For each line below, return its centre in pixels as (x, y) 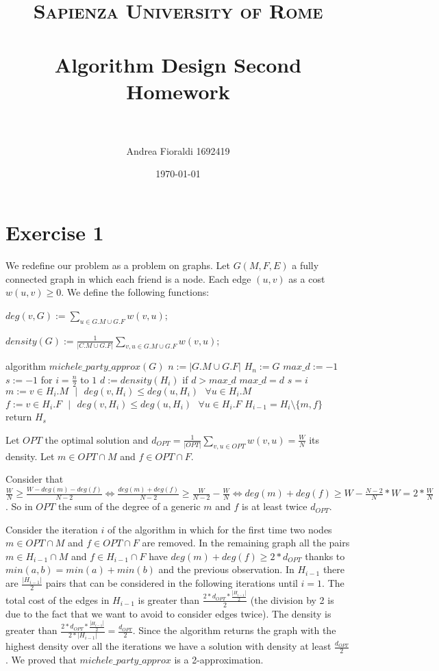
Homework (178, 91)
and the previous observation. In (226, 569)
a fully (305, 265)
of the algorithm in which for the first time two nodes (219, 529)
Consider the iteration (52, 529)
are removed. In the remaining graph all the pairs (246, 543)
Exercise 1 (55, 232)
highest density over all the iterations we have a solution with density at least (168, 646)
